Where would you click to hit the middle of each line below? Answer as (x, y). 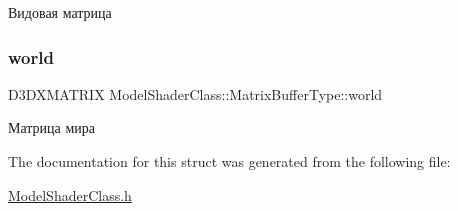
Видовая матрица (60, 12)
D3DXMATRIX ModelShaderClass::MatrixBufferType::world (195, 93)
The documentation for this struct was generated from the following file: (229, 161)
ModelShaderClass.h (70, 194)
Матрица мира (52, 127)
